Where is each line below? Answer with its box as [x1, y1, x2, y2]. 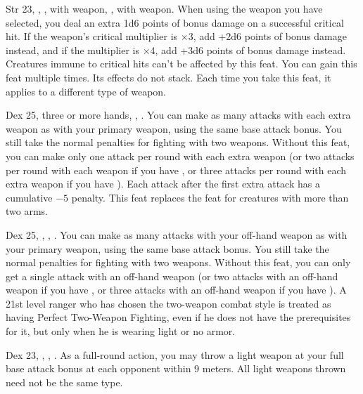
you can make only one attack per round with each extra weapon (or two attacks [6, 148, 355, 163]
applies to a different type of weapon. [6, 84, 167, 98]
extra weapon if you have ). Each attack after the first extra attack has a [6, 176, 320, 191]
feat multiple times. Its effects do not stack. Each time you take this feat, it [6, 70, 331, 84]
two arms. [6, 204, 48, 218]
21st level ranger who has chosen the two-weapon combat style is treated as [6, 296, 331, 310]
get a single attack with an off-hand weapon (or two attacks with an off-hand [6, 268, 338, 283]
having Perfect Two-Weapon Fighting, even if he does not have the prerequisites [6, 310, 351, 324]
